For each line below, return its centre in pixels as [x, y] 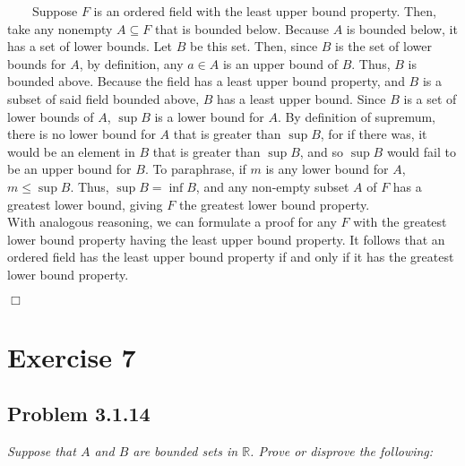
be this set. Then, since [254, 46]
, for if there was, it [374, 134]
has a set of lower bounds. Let [90, 46]
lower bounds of [51, 116]
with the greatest [400, 222]
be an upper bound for [69, 169]
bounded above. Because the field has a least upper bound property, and [206, 81]
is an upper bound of [280, 63]
